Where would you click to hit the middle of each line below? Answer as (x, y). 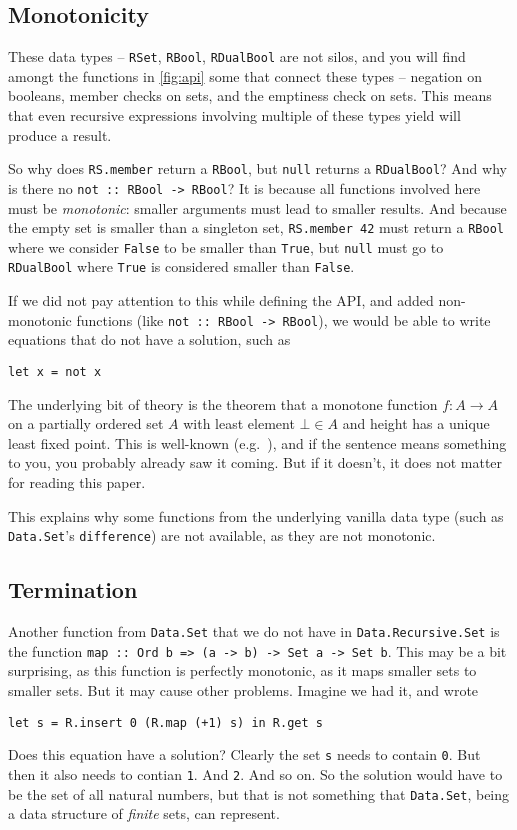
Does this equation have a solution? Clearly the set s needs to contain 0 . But (244, 754)
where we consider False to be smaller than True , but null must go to (226, 246)
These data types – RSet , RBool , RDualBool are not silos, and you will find (237, 56)
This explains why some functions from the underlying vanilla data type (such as (256, 515)
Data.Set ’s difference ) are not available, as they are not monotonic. (222, 535)
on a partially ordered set (86, 423)
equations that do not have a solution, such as (149, 339)
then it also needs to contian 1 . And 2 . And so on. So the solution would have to (255, 773)
